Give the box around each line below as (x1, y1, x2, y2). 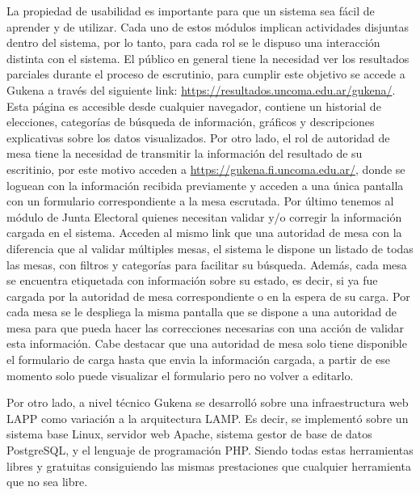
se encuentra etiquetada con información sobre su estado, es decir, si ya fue (6, 272, 378, 289)
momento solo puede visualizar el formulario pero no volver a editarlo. (6, 366, 354, 383)
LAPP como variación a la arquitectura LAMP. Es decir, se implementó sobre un (6, 409, 409, 426)
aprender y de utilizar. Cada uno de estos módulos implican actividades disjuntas (6, 18, 409, 35)
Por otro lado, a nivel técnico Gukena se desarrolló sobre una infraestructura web (6, 394, 409, 411)
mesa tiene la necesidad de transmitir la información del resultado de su (6, 145, 363, 162)
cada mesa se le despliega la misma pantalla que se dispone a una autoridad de (6, 303, 397, 320)
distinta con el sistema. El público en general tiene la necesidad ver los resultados (6, 49, 409, 66)
